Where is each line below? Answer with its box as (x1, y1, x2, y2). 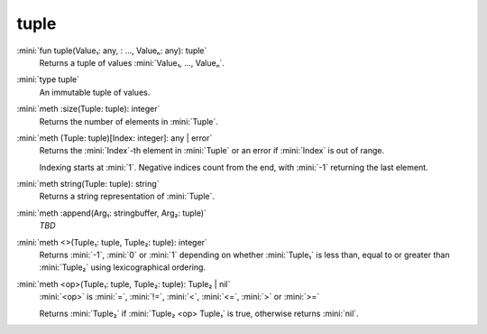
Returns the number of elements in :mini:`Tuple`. (39, 116, 218, 126)
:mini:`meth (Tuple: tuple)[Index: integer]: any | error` (16, 132, 213, 144)
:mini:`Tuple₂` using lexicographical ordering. (39, 262, 207, 273)
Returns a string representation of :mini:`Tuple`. (39, 190, 216, 202)
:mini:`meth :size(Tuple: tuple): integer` (16, 104, 161, 115)
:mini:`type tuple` (16, 74, 80, 85)
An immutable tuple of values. (39, 87, 151, 97)
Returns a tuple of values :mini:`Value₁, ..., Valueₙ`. (39, 57, 225, 68)
